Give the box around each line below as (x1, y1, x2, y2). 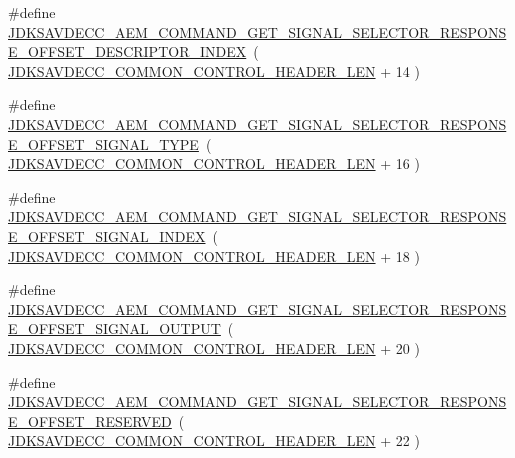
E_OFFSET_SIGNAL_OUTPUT (8, 318, 221, 339)
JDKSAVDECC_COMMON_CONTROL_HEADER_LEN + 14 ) (8, 60, 420, 81)
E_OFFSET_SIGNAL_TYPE (8, 133, 199, 154)
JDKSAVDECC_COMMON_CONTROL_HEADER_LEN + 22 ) (8, 430, 420, 451)
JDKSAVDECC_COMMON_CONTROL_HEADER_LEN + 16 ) (8, 153, 420, 174)
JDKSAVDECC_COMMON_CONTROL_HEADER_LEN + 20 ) (8, 337, 420, 358)
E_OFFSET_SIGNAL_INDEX (8, 225, 206, 246)
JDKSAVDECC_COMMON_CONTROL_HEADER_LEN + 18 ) (8, 245, 420, 266)
